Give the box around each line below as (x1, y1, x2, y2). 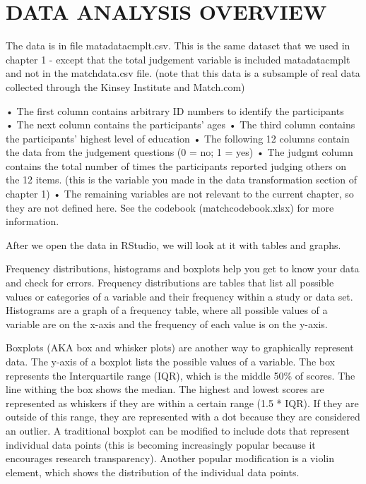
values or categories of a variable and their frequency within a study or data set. (6, 289, 353, 303)
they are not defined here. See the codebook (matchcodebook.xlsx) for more (6, 200, 334, 214)
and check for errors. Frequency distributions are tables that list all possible (6, 275, 334, 290)
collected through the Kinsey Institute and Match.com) (6, 79, 245, 94)
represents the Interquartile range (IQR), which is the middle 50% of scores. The (6, 368, 355, 382)
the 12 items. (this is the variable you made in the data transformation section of (6, 172, 358, 187)
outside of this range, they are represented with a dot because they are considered (6, 409, 360, 424)
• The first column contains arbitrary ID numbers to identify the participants (6, 103, 344, 118)
